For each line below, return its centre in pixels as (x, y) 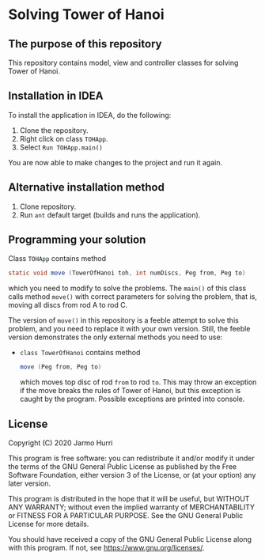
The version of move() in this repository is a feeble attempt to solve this (123, 320)
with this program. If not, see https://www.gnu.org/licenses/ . (106, 548)
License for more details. (49, 524)
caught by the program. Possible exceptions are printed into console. (132, 399)
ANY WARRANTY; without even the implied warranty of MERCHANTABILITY (132, 507)
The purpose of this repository (85, 44)
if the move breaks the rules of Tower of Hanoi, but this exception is (130, 391)
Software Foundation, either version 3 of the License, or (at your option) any (132, 475)
